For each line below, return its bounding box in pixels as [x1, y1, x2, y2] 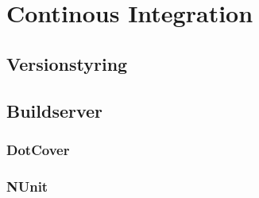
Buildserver [6, 98, 103, 122]
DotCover [6, 139, 70, 159]
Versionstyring [6, 51, 128, 76]
